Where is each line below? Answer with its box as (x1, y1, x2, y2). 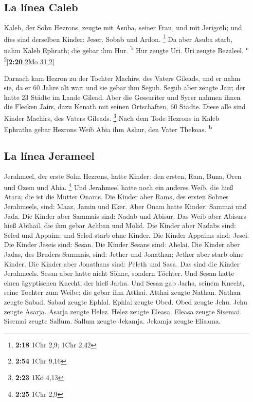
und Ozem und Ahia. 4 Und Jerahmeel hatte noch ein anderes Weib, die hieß (4, 181, 234, 192)
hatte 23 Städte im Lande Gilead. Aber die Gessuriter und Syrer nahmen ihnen (4, 92, 241, 102)
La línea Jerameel (4, 148, 95, 163)
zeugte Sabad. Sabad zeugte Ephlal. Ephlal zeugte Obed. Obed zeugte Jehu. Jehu (4, 297, 248, 306)
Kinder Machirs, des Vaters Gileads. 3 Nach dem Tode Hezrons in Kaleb (4, 111, 219, 123)
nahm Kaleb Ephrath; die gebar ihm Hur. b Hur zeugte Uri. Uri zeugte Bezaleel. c (4, 44, 249, 55)
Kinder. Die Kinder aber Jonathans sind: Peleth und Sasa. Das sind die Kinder (4, 258, 240, 268)
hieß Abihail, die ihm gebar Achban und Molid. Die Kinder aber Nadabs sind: (4, 220, 236, 230)
